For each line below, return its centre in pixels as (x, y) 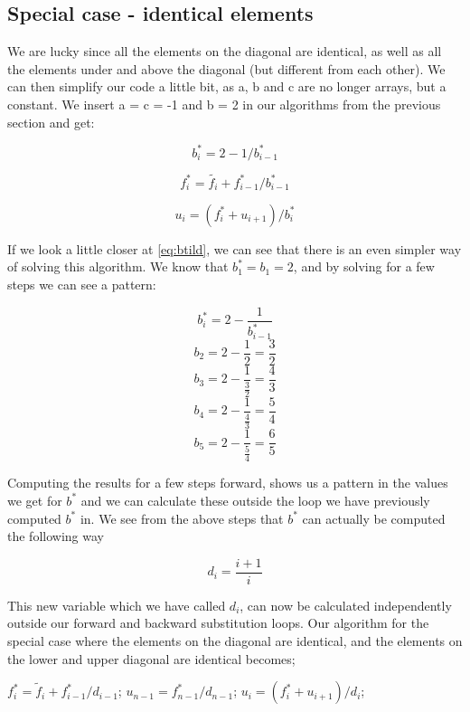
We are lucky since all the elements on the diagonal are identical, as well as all (225, 51)
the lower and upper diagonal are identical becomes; (151, 658)
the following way (56, 536)
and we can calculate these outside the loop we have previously (255, 500)
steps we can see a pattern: (82, 285)
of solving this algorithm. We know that (118, 266)
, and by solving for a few (364, 266)
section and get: (51, 122)
